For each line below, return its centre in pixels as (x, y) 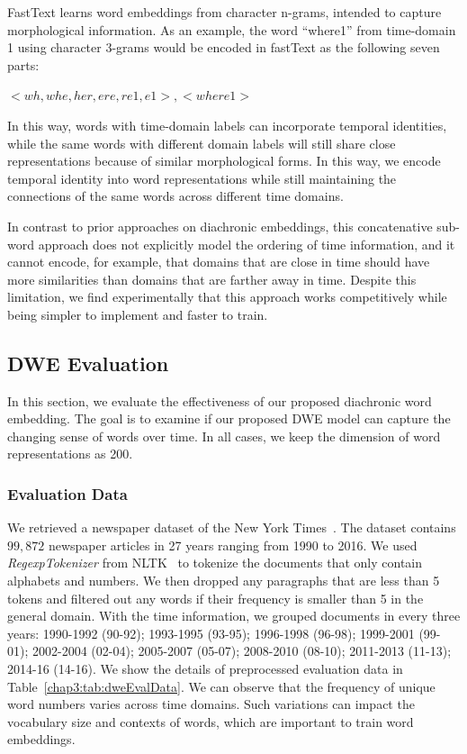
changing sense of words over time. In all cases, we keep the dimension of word (224, 436)
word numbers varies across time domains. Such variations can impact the (211, 704)
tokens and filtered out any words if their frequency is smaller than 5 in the (216, 598)
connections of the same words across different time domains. (175, 196)
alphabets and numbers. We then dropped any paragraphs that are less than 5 (224, 581)
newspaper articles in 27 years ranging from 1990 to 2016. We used (233, 545)
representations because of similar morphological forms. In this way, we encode (224, 161)
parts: (23, 64)
